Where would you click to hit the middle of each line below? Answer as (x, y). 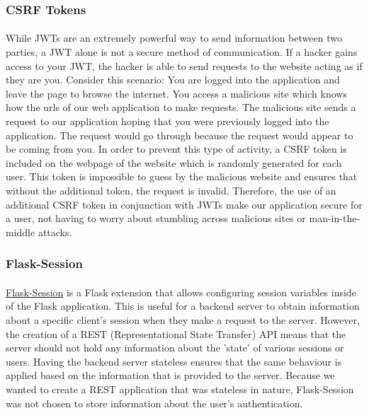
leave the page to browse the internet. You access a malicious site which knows (176, 93)
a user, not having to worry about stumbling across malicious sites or (156, 218)
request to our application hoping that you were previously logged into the (168, 121)
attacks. (55, 232)
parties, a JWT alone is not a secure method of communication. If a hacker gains (182, 52)
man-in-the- (335, 218)
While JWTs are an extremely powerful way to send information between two (174, 38)
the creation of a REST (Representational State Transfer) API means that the (176, 333)
